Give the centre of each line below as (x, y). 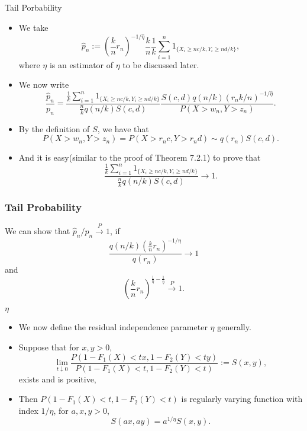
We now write (44, 84)
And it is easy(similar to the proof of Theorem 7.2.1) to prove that (140, 157)
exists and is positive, (57, 379)
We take (33, 27)
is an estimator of (81, 64)
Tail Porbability (33, 7)
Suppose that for (49, 347)
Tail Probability (43, 207)
